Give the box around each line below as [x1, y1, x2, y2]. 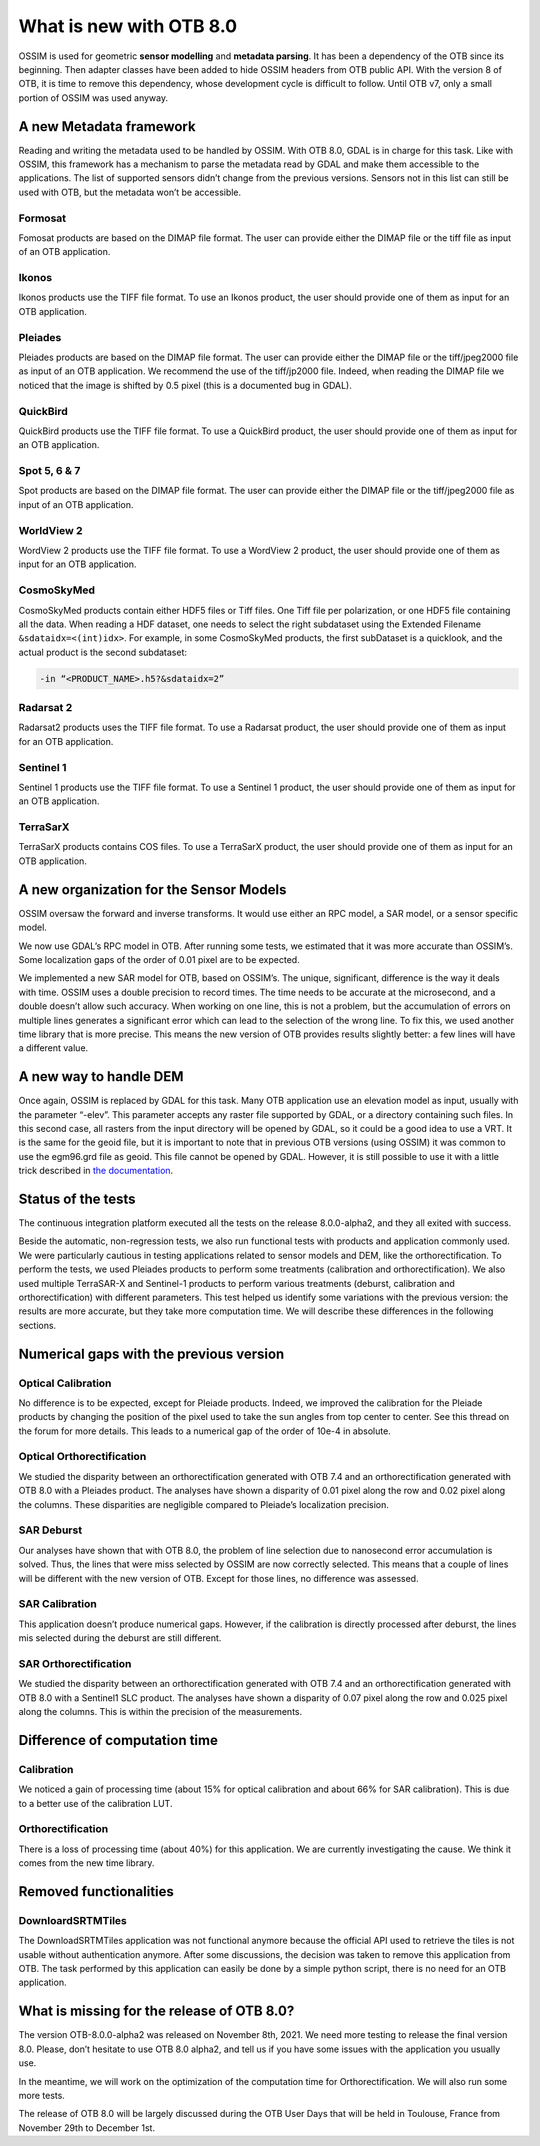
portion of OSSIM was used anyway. [18, 91, 169, 104]
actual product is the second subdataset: [18, 646, 188, 658]
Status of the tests [18, 1190, 136, 1207]
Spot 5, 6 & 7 [18, 464, 81, 478]
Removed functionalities [18, 1883, 175, 1900]
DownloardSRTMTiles [18, 1913, 127, 1927]
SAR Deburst [18, 1523, 83, 1537]
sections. [18, 1319, 57, 1331]
